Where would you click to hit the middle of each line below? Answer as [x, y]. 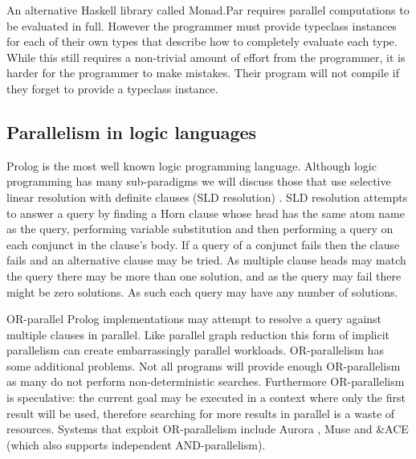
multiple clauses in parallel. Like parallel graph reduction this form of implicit [198, 334]
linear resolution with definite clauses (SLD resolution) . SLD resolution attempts [207, 197]
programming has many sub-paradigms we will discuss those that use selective [199, 181]
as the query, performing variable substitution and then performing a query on [200, 229]
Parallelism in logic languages [132, 131]
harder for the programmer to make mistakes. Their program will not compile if [203, 73]
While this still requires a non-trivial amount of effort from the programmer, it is [206, 57]
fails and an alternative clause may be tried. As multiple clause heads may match [206, 260]
